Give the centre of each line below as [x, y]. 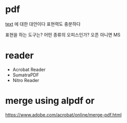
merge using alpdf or [50, 101]
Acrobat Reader [29, 69]
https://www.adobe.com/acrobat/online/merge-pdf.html [63, 114]
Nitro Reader [26, 80]
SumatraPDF [26, 75]
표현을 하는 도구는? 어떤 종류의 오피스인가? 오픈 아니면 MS [63, 34]
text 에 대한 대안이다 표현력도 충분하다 [43, 24]
